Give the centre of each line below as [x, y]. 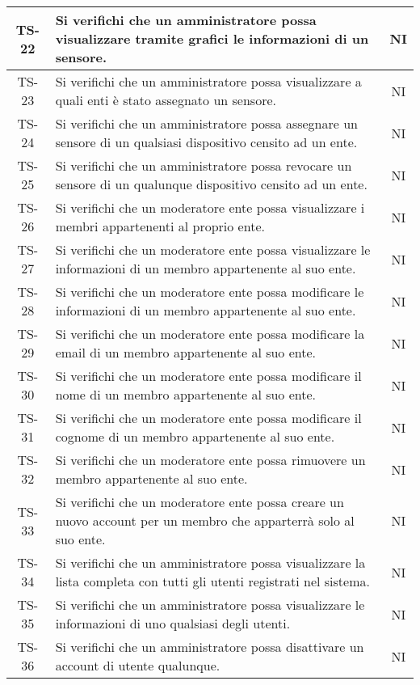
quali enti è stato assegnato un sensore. [166, 100]
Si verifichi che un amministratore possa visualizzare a [208, 81]
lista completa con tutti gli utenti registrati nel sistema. [212, 581]
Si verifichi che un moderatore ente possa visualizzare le [213, 249]
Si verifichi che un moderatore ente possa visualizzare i [210, 207]
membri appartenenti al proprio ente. [160, 226]
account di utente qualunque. [138, 665]
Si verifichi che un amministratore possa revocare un [204, 165]
